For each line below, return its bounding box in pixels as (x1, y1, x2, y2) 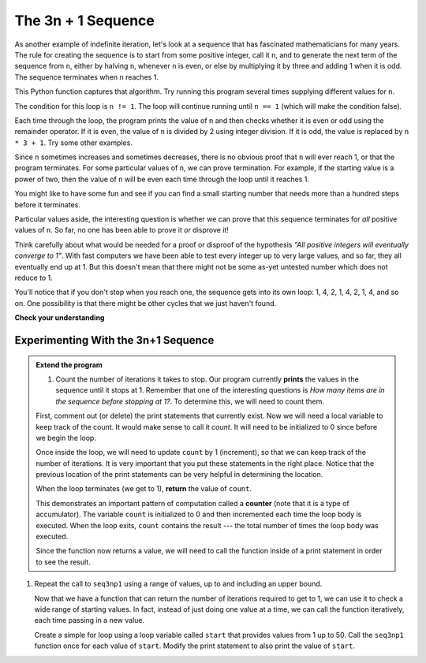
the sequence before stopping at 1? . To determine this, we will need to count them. (55, 397, 325, 406)
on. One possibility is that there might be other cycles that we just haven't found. (14, 298, 277, 307)
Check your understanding (14, 313, 105, 322)
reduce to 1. (14, 273, 53, 282)
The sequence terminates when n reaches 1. (14, 72, 159, 82)
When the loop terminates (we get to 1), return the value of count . (35, 484, 252, 494)
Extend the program (35, 359, 103, 370)
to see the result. (35, 557, 91, 567)
